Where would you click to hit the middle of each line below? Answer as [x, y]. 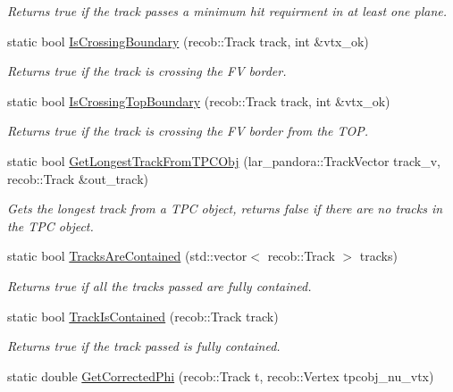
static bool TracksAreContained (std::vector [127, 256]
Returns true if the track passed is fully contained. [144, 346]
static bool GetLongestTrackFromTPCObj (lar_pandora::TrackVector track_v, [224, 160]
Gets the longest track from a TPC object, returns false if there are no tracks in [225, 209]
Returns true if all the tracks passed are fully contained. [159, 285]
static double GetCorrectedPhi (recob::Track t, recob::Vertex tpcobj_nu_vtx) [221, 375]
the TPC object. [50, 225]
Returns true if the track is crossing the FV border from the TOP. [188, 131]
